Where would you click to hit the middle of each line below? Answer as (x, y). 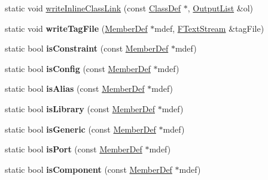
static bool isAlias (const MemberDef (75, 88)
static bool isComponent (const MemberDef (89, 169)
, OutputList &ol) (220, 8)
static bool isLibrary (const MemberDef (80, 108)
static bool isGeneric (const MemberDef (80, 129)
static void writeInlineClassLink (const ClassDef (93, 8)
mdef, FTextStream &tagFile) (209, 28)
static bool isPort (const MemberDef (74, 149)
